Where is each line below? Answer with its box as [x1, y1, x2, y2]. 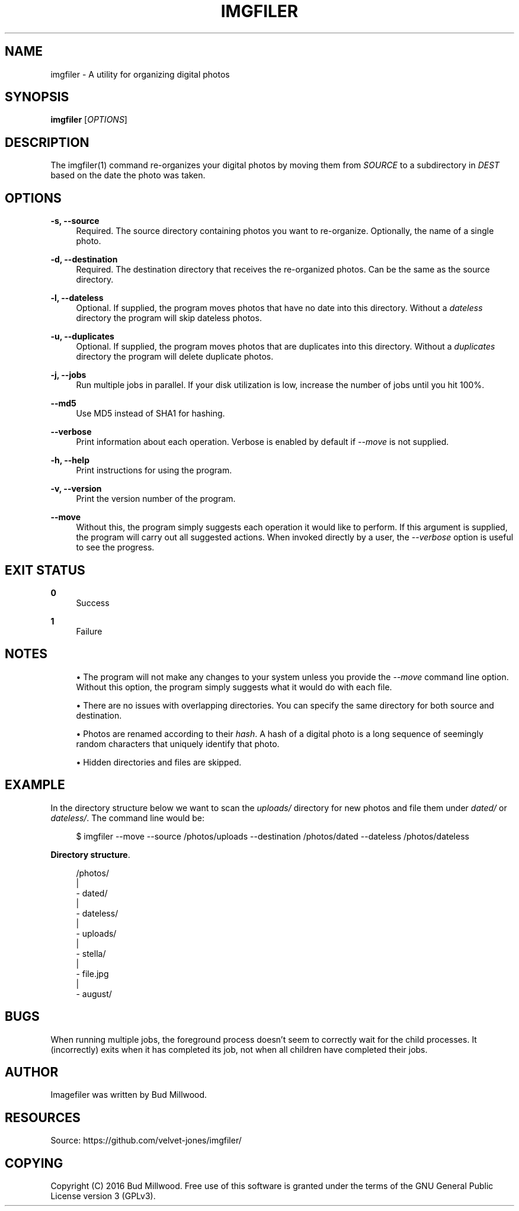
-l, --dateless [50, 293, 104, 303]
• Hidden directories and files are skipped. [76, 757, 242, 767]
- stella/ [76, 948, 106, 959]
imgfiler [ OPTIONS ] [50, 114, 127, 125]
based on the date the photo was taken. [50, 170, 206, 181]
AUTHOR [5, 1064, 59, 1079]
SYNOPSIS [5, 89, 69, 105]
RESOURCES [5, 1110, 81, 1125]
